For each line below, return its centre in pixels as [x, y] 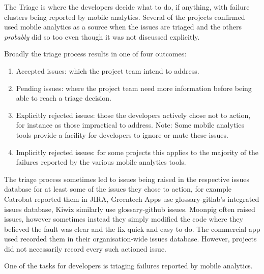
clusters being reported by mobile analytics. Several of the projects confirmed [125, 17]
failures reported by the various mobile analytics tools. [101, 162]
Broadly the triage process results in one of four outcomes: [95, 54]
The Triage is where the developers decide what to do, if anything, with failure [127, 7]
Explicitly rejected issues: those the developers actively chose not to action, [133, 115]
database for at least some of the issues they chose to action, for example [118, 189]
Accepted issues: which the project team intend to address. [108, 70]
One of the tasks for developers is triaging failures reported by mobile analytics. [128, 266]
